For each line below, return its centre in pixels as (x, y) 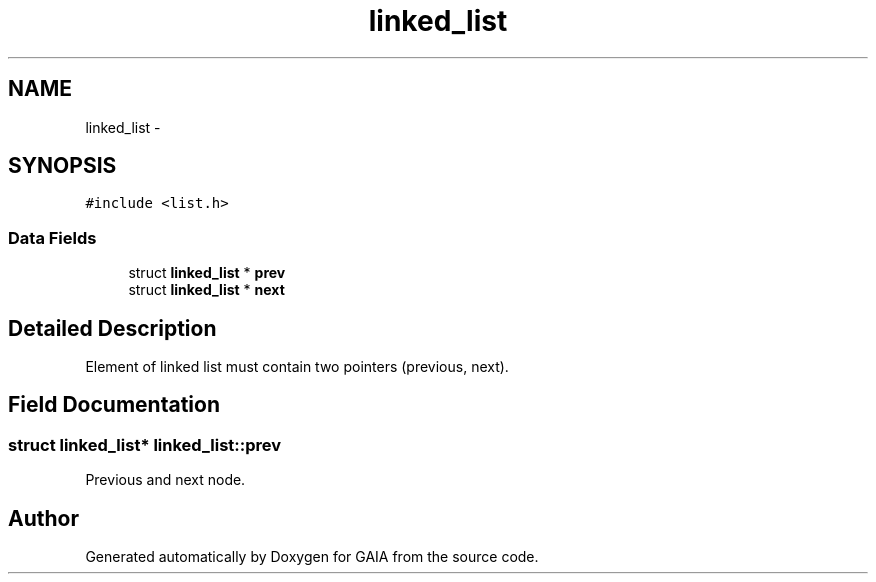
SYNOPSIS (62, 166)
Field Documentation (114, 405)
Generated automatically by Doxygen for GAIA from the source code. (312, 557)
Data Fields (52, 237)
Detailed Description (112, 328)
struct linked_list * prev (207, 273)
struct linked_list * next (206, 290)
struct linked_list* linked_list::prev (145, 444)
